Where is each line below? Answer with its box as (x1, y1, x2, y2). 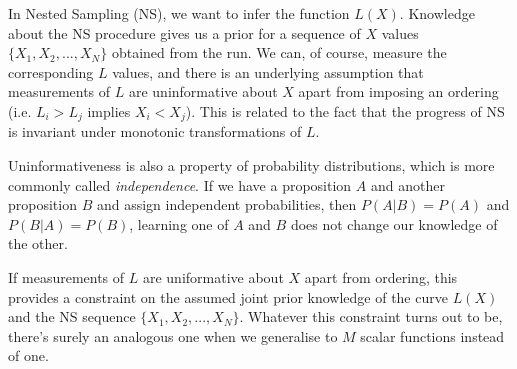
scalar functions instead (360, 325, 505, 346)
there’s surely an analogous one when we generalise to (8, 325, 338, 346)
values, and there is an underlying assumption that (112, 61, 424, 82)
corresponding (8, 61, 94, 82)
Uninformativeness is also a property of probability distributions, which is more (8, 155, 495, 176)
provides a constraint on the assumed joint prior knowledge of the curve (8, 286, 448, 307)
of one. (8, 345, 49, 366)
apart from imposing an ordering (298, 81, 499, 102)
